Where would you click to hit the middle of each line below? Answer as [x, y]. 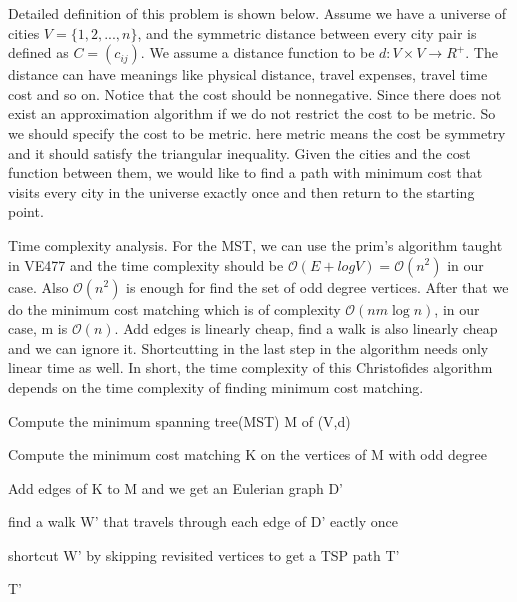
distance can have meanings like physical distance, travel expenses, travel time [248, 74]
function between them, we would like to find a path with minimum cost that [245, 172]
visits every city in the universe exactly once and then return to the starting [241, 191]
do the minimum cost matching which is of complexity [174, 308]
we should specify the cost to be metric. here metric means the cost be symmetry [257, 132]
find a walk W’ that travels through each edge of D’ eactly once [203, 521]
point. [26, 211]
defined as [38, 52]
